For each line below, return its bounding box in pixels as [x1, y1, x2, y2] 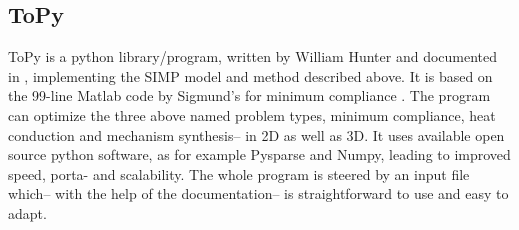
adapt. [8, 202, 47, 223]
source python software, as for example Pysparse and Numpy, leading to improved [8, 144, 511, 165]
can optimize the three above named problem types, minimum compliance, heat [8, 104, 496, 125]
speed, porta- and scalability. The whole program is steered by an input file [8, 163, 470, 184]
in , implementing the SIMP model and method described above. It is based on [8, 65, 493, 86]
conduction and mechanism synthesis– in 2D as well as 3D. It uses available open [8, 124, 505, 145]
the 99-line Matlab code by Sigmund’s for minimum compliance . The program [8, 85, 491, 106]
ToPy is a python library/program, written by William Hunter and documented [8, 46, 498, 67]
